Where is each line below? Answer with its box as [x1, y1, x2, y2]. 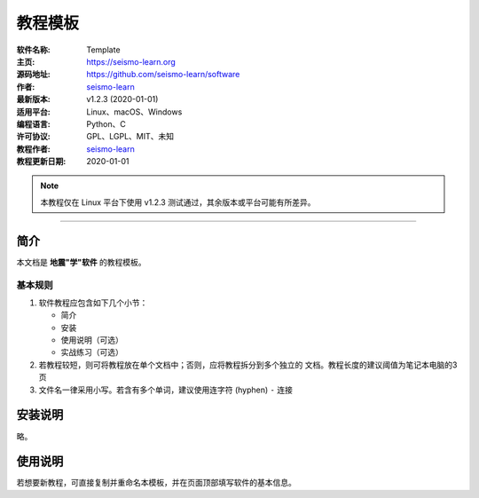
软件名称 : [16, 44, 51, 55]
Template [86, 44, 121, 55]
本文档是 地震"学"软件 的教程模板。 [16, 257, 146, 267]
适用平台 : [16, 107, 51, 117]
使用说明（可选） [60, 335, 123, 345]
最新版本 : [16, 94, 51, 105]
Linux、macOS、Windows [86, 107, 183, 117]
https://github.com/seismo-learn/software [86, 69, 240, 80]
